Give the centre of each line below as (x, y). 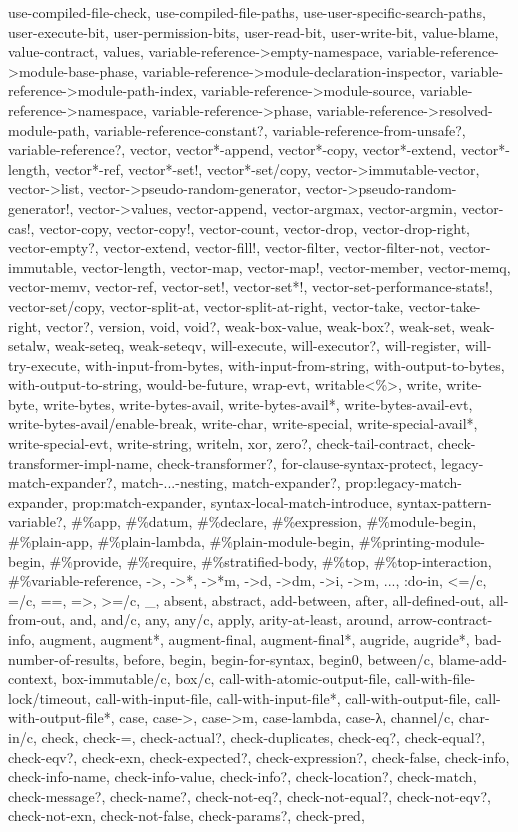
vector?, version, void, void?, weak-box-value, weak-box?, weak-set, (250, 325)
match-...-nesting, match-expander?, (231, 482)
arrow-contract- (445, 619)
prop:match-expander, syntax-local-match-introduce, (232, 501)
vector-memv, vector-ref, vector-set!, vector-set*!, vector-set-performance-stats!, (250, 286)
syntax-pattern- (444, 501)
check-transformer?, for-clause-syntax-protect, (297, 462)
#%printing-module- (421, 541)
